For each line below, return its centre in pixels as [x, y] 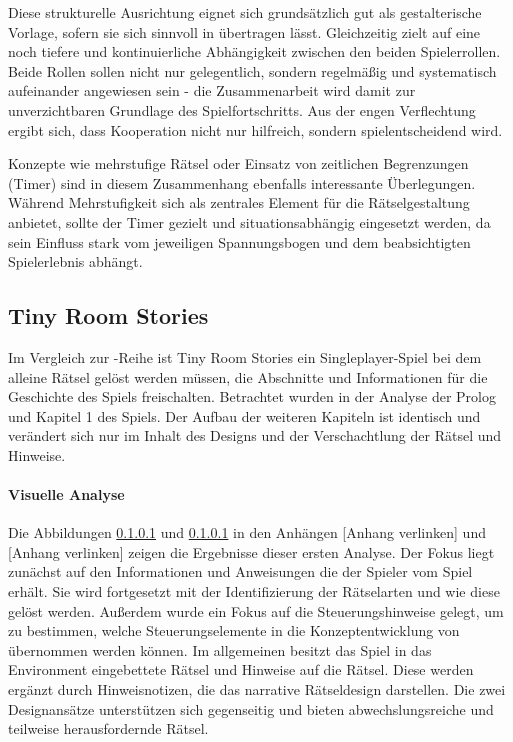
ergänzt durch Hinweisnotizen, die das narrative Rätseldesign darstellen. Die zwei [257, 689]
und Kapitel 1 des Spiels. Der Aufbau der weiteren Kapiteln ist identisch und [244, 415]
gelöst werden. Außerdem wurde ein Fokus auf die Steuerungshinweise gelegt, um [256, 610]
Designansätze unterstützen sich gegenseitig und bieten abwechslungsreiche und [251, 708]
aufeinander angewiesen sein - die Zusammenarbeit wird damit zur [212, 90]
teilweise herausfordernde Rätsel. [108, 728]
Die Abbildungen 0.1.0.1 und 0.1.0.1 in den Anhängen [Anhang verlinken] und [247, 532]
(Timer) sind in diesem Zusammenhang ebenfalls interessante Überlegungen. [242, 182]
